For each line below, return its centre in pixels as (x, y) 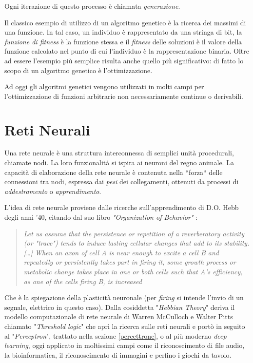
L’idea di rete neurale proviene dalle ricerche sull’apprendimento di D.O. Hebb (122, 207)
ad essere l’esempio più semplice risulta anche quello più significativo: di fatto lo (124, 60)
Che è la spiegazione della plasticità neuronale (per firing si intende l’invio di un (124, 297)
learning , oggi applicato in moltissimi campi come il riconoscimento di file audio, (125, 345)
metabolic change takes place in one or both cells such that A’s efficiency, (133, 271)
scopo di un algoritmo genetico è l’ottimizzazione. (78, 70)
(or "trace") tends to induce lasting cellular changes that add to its (123, 243)
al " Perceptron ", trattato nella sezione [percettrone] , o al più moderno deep (116, 335)
